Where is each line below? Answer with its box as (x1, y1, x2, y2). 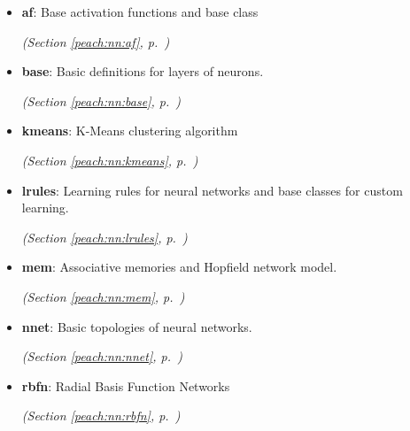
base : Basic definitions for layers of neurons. (21, 62, 264, 81)
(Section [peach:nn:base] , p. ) (21, 91, 182, 110)
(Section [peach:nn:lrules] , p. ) (21, 227, 188, 246)
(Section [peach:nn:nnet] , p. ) (21, 347, 182, 366)
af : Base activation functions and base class (21, 3, 259, 20)
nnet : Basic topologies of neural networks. (21, 317, 252, 335)
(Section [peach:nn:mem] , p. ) (21, 287, 185, 305)
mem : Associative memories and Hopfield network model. (21, 258, 337, 276)
